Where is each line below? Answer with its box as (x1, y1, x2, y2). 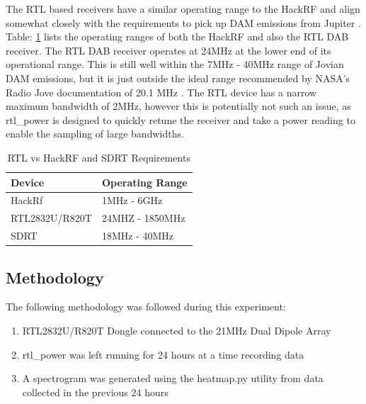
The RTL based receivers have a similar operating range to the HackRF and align (6, 1, 360, 16)
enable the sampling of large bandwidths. (6, 126, 184, 141)
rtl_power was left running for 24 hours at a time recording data (22, 347, 304, 361)
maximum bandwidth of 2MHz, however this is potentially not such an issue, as (6, 99, 351, 113)
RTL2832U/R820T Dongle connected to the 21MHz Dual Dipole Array (22, 322, 331, 337)
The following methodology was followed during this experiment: (6, 299, 286, 314)
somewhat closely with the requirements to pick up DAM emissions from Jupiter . (6, 15, 361, 30)
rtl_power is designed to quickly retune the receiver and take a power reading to (6, 112, 355, 127)
